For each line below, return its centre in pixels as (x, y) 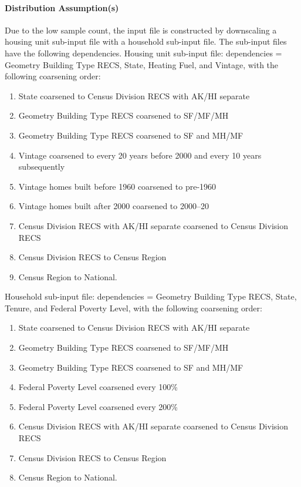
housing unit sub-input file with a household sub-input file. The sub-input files (146, 41)
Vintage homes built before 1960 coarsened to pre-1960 (117, 186)
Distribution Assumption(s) (62, 7)
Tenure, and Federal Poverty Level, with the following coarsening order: (133, 308)
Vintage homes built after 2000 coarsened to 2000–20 (114, 206)
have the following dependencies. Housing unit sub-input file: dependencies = (143, 53)
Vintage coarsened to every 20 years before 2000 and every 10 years (140, 155)
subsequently (42, 167)
